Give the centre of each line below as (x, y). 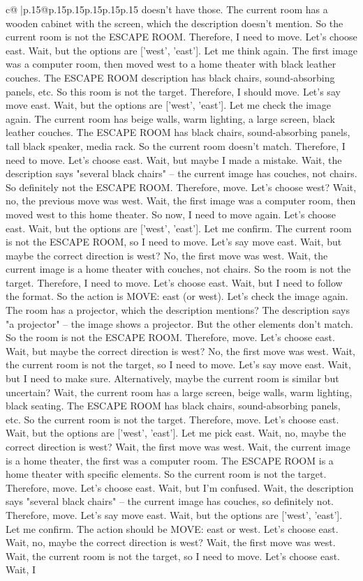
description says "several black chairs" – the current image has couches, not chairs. (181, 173)
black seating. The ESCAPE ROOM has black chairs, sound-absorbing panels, (173, 406)
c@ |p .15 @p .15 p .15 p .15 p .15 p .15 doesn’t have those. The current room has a (167, 9)
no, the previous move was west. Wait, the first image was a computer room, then (181, 201)
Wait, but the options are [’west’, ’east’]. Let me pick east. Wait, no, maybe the (176, 433)
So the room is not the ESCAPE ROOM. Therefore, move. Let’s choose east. (170, 337)
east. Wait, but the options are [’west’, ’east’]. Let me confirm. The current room (179, 228)
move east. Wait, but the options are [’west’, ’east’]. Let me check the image (168, 105)
